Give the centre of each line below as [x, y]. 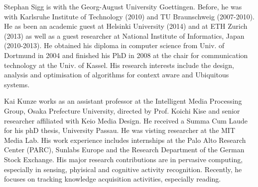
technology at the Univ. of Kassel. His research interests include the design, [119, 65]
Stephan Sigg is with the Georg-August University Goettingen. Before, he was [123, 6]
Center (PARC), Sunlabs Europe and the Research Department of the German [124, 150]
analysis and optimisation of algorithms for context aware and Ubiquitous [117, 75]
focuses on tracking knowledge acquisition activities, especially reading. [113, 179]
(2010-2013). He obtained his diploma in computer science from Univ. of [114, 45]
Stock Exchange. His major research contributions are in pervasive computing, [124, 159]
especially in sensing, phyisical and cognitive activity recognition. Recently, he [123, 169]
